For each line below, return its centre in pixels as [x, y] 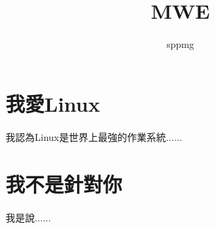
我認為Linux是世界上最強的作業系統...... [94, 136]
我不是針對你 [64, 184]
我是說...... [28, 218]
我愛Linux [53, 103]
